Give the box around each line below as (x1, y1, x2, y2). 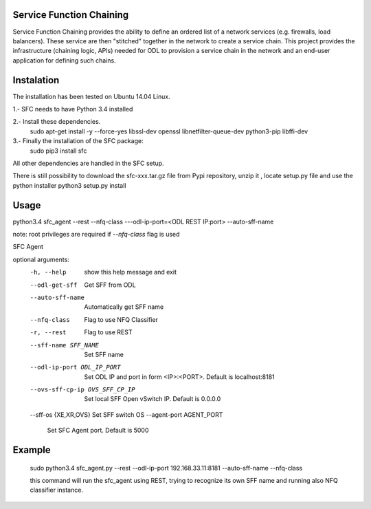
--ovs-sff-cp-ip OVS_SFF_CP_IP (30, 386, 135, 393)
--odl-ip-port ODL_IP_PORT (30, 363, 121, 371)
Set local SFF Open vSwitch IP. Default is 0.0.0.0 (84, 395, 221, 403)
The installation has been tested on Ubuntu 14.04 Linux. (12, 92, 171, 100)
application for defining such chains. (12, 56, 116, 65)
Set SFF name (84, 350, 124, 358)
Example (12, 444, 51, 456)
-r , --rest (30, 329, 67, 336)
